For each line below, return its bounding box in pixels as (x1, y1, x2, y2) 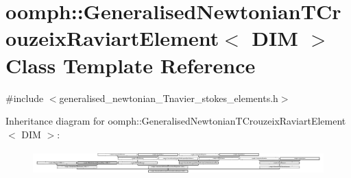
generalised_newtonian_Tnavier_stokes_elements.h (59, 90, 278, 105)
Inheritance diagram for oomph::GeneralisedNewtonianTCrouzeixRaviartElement (5, 114, 346, 128)
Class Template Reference (5, 51, 256, 79)
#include (5, 90, 44, 105)
